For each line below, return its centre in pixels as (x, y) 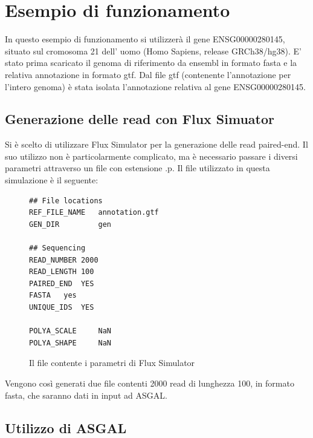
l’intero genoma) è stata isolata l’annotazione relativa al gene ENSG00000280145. (155, 86)
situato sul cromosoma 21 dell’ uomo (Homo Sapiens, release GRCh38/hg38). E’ (153, 51)
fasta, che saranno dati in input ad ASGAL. (86, 395)
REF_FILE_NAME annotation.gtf (94, 213)
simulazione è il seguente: (52, 180)
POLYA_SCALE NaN (70, 331)
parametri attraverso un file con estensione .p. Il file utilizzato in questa (137, 168)
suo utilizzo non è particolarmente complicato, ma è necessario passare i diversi (151, 156)
